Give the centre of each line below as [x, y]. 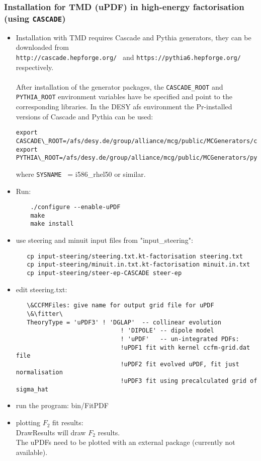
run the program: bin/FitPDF [62, 405]
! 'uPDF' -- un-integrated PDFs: [180, 339]
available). [32, 452]
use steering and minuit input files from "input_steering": [104, 240]
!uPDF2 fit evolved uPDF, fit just [180, 364]
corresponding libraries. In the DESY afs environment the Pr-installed [124, 107]
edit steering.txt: [41, 289]
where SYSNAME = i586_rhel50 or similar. [81, 174]
